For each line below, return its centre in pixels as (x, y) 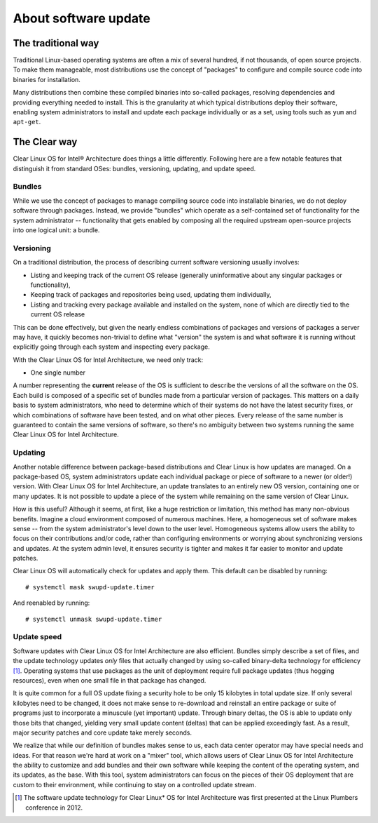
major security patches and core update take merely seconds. (103, 732)
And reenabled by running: (51, 603)
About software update (82, 18)
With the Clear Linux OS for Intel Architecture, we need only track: (108, 360)
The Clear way (45, 142)
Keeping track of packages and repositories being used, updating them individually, (151, 295)
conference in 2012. (54, 808)
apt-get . (27, 122)
